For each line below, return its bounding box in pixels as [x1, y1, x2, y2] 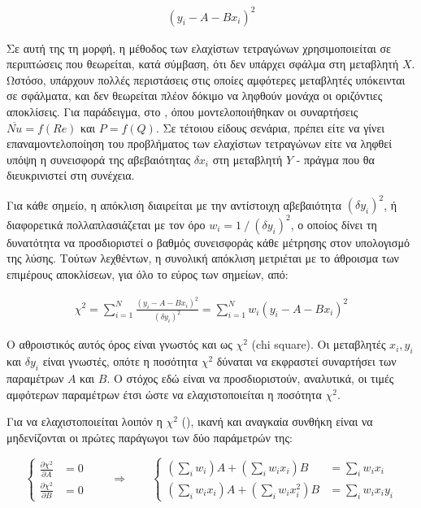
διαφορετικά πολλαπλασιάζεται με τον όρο [7, 215, 206, 232]
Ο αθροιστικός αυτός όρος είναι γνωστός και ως [7, 336, 232, 353]
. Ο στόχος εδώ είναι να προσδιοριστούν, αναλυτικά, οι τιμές [106, 370, 394, 387]
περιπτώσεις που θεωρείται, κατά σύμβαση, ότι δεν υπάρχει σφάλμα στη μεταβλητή [7, 55, 399, 72]
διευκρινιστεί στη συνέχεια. [7, 167, 135, 184]
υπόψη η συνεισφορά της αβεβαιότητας [7, 150, 190, 167]
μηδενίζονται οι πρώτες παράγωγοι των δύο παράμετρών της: [7, 428, 293, 445]
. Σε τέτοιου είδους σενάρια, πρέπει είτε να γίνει [155, 119, 385, 136]
